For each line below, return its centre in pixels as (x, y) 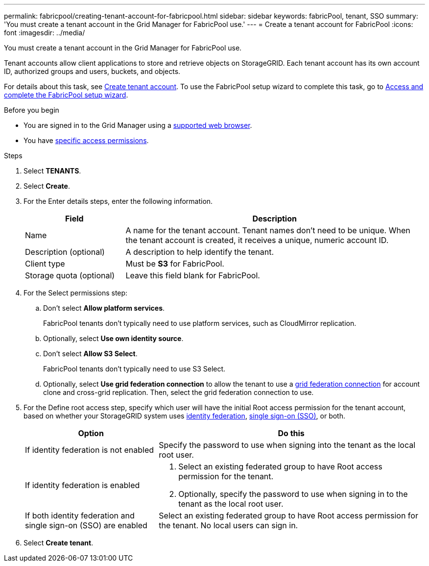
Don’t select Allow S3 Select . (90, 354)
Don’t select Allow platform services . (104, 308)
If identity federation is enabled (83, 485)
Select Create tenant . (59, 543)
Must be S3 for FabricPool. (175, 264)
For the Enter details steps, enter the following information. (118, 201)
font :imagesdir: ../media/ (45, 33)
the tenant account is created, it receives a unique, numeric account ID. (257, 240)
